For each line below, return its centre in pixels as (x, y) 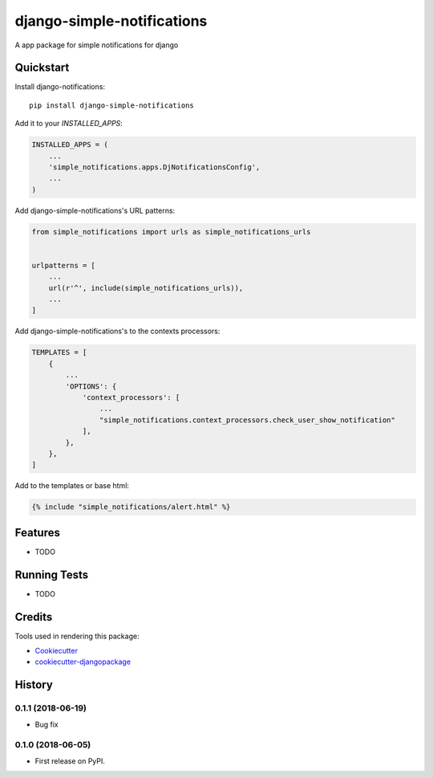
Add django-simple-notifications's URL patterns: (95, 210)
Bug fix (47, 724)
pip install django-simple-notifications (111, 105)
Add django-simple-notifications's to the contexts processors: (117, 331)
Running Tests (51, 574)
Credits (34, 617)
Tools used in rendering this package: (77, 636)
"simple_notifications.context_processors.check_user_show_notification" (247, 420)
